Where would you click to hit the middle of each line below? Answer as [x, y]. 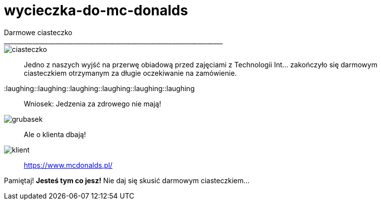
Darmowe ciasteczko [38, 32]
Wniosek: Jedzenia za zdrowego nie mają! [93, 103]
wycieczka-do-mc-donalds [96, 10]
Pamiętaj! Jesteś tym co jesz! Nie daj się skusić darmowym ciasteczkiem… [127, 180]
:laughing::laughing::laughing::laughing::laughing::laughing [99, 88]
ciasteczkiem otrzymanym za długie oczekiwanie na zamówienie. [130, 73]
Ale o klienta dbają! [55, 134]
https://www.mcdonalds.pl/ [68, 165]
